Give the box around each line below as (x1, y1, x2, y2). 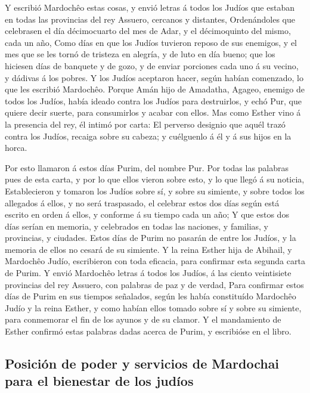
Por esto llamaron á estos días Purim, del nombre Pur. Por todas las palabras (5, 161, 289, 174)
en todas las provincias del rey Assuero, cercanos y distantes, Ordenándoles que (5, 13, 295, 25)
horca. (5, 141, 27, 154)
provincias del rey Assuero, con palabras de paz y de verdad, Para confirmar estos (5, 278, 304, 290)
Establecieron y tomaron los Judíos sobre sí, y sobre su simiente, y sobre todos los (5, 184, 305, 197)
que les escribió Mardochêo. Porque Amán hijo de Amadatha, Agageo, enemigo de (5, 83, 305, 95)
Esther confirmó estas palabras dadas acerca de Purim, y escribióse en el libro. (5, 325, 292, 338)
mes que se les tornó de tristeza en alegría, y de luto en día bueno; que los (5, 48, 275, 60)
